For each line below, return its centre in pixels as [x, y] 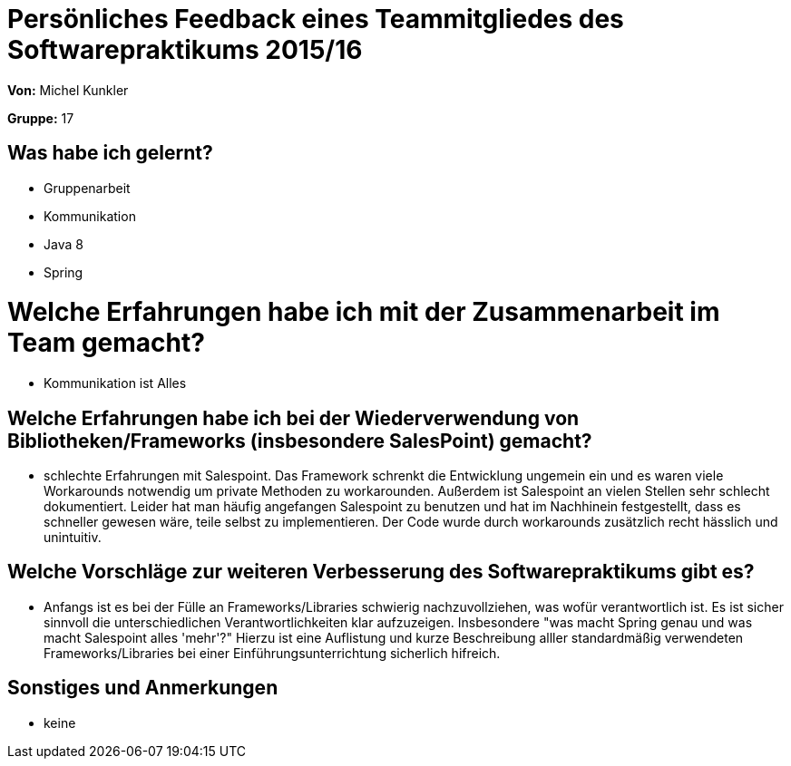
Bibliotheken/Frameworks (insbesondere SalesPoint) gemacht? [300, 441]
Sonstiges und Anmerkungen [143, 688]
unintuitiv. [73, 537]
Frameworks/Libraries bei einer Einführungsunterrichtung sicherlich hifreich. [272, 653]
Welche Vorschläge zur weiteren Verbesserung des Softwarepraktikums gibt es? [381, 572]
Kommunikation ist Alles [115, 383]
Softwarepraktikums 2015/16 [185, 50]
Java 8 [63, 244]
